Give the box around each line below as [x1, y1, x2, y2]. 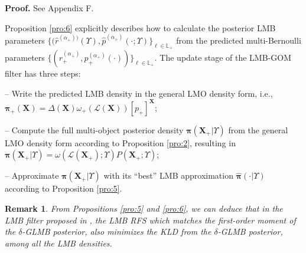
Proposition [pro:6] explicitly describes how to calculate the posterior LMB [5, 21, 276, 34]
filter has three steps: [5, 67, 81, 80]
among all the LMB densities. [5, 236, 112, 249]
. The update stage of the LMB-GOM [154, 51, 291, 64]
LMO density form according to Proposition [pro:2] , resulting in [5, 136, 236, 149]
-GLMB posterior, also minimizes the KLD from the [22, 225, 211, 238]
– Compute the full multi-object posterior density [5, 123, 184, 136]
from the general [228, 123, 288, 136]
